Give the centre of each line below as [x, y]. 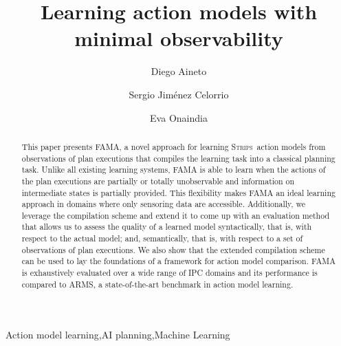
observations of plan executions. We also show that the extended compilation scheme [173, 249]
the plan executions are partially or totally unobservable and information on [158, 181]
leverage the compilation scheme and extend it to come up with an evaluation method [176, 215]
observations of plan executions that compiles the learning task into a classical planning [178, 158]
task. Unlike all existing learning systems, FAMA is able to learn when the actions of [174, 170]
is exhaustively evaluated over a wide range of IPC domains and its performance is [169, 273]
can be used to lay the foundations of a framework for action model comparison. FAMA [179, 261]
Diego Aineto [179, 71]
